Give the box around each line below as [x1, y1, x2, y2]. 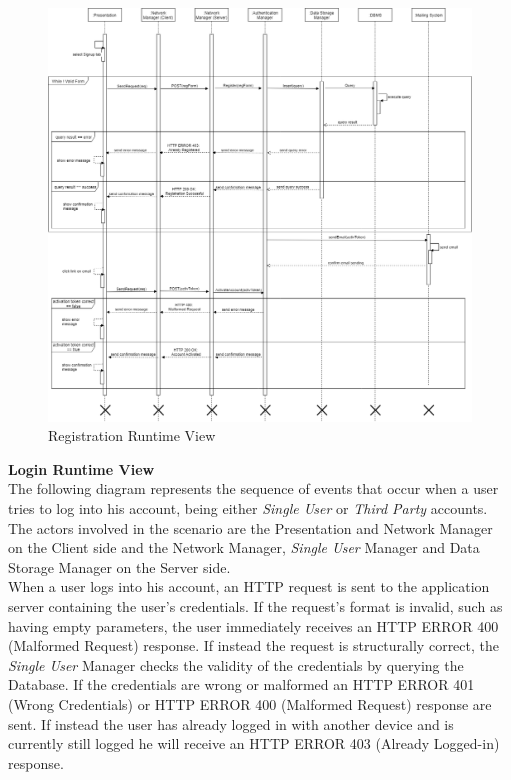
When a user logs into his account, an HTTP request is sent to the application [8, 576, 490, 597]
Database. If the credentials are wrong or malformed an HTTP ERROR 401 [8, 674, 475, 695]
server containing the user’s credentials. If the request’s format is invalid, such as [8, 595, 503, 616]
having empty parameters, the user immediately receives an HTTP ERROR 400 [8, 615, 499, 636]
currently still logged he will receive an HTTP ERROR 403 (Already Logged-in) [8, 733, 500, 754]
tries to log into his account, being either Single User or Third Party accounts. [8, 498, 488, 519]
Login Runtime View [8, 458, 155, 479]
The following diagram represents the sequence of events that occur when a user [8, 478, 499, 499]
